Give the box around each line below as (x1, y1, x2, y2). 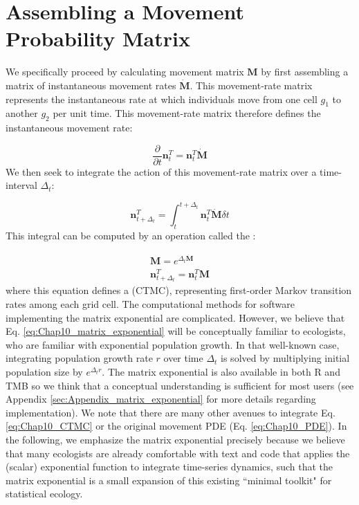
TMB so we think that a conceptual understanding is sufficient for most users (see (6, 378, 354, 392)
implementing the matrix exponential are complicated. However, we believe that (6, 310, 345, 324)
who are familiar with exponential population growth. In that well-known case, (6, 337, 340, 351)
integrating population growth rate (6, 351, 153, 365)
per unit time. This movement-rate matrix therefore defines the (53, 106, 321, 120)
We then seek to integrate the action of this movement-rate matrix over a (6, 164, 317, 178)
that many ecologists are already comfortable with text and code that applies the (6, 446, 350, 460)
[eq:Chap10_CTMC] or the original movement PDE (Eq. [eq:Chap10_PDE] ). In (6, 419, 347, 433)
